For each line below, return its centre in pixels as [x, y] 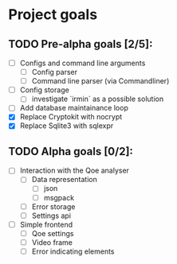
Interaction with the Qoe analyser [75, 171]
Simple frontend [46, 224]
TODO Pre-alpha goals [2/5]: [81, 44]
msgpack [59, 197]
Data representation [64, 180]
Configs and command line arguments [83, 63]
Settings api [51, 215]
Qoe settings [53, 233]
